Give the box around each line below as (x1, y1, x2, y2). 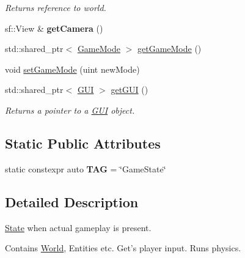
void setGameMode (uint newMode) (5, 62, 140, 75)
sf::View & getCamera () (5, 21, 103, 34)
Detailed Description (5, 192, 139, 211)
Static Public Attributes (5, 133, 161, 152)
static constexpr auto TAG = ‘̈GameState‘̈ (5, 162, 166, 175)
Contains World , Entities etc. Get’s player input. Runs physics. (5, 241, 241, 254)
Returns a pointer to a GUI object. (5, 103, 135, 116)
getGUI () (111, 83, 148, 96)
